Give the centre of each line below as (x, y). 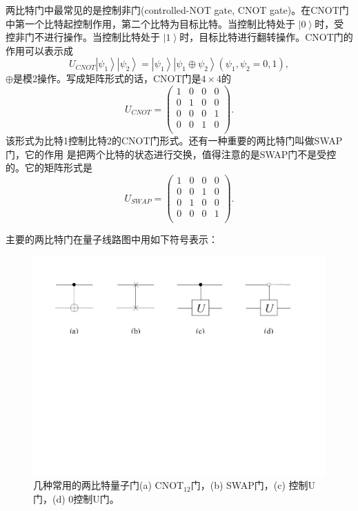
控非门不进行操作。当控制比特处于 (83, 37)
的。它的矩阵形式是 (49, 167)
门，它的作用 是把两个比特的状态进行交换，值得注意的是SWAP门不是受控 (171, 154)
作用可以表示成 (39, 50)
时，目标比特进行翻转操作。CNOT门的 (266, 37)
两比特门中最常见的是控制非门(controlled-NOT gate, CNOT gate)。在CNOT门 (177, 10)
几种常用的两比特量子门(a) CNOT (109, 485)
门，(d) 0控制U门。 (76, 498)
